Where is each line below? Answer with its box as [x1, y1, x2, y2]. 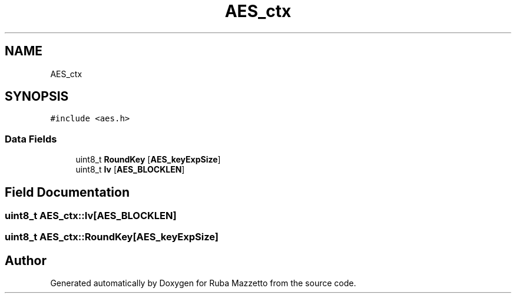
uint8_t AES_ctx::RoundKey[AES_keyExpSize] [5, 231, 219, 243]
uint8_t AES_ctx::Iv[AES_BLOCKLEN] [5, 210, 177, 222]
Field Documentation [5, 184, 130, 200]
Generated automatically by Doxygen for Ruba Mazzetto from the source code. [50, 278, 356, 289]
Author [5, 253, 47, 268]
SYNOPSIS [5, 89, 69, 104]
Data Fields [5, 133, 57, 145]
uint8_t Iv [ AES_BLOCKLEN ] [75, 164, 185, 175]
